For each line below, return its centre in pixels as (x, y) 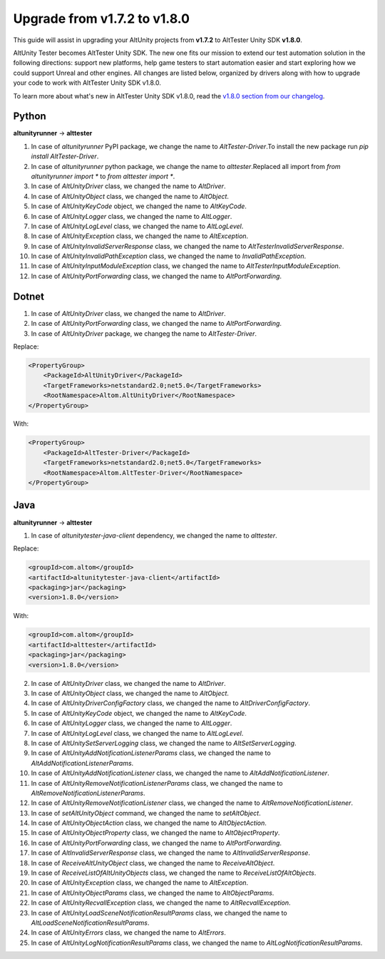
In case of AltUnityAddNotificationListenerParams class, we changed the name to (151, 753)
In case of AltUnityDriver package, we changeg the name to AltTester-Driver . (144, 333)
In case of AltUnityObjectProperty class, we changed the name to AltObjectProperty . (155, 833)
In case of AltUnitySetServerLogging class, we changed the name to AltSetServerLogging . (164, 743)
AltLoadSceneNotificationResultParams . (90, 923)
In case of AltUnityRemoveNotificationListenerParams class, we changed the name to (157, 783)
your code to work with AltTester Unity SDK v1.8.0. (87, 83)
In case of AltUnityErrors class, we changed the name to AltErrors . (128, 933)
